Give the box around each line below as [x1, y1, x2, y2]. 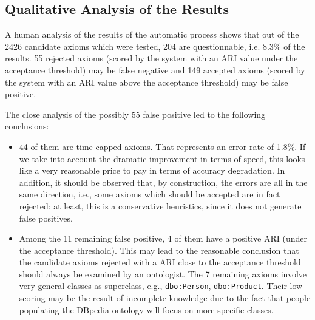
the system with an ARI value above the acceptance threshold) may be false [5, 75, 288, 88]
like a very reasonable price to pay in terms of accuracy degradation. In [19, 164, 285, 177]
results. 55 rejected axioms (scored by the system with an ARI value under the [5, 52, 298, 64]
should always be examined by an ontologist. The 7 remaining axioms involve [19, 267, 307, 280]
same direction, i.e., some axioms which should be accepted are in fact [19, 188, 280, 200]
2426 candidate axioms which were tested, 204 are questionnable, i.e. [5, 39, 260, 52]
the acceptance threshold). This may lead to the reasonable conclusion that [19, 243, 299, 256]
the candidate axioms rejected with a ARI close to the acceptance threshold [19, 256, 301, 268]
